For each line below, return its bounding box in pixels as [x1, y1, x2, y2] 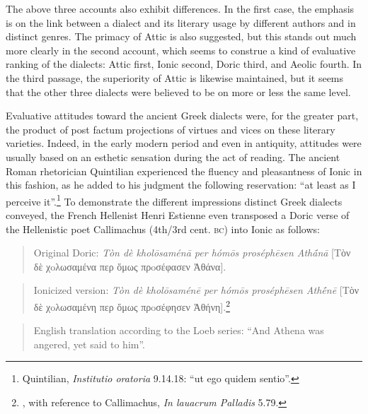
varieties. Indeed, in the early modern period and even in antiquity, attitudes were [6, 136, 362, 150]
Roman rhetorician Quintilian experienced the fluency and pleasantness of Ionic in [6, 163, 362, 178]
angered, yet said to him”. [33, 336, 146, 351]
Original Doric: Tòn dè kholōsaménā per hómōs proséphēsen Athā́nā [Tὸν [33, 245, 351, 260]
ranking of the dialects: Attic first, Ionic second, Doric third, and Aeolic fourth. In [6, 57, 362, 71]
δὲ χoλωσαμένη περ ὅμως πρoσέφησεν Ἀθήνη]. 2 [33, 297, 230, 314]
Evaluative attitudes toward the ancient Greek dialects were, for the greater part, [6, 108, 359, 123]
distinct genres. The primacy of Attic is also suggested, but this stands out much [6, 29, 357, 44]
